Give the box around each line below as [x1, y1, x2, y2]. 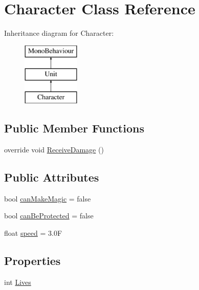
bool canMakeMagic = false [4, 193, 91, 204]
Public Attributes [4, 169, 99, 185]
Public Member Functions [4, 120, 144, 136]
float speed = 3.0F [4, 227, 62, 238]
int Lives [4, 276, 31, 287]
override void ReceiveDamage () [4, 144, 104, 154]
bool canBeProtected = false [4, 210, 94, 221]
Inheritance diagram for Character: [4, 28, 114, 38]
